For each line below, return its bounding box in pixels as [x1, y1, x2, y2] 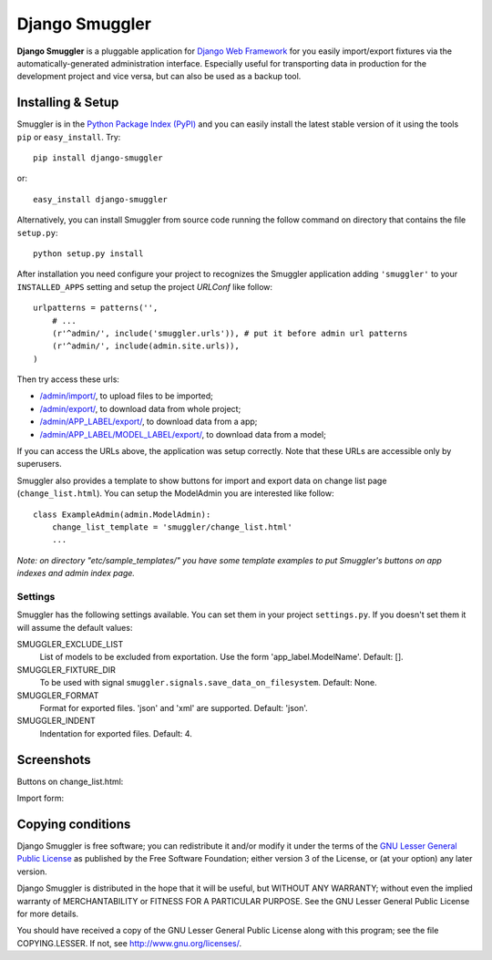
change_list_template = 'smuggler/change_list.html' [51, 522, 293, 532]
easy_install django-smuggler [33, 194, 169, 204]
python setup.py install [33, 248, 144, 259]
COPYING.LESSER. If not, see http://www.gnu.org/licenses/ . [16, 937, 242, 948]
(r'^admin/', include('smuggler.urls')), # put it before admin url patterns [51, 328, 408, 338]
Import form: [16, 793, 64, 804]
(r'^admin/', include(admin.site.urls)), [51, 341, 241, 351]
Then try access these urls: [16, 374, 120, 385]
